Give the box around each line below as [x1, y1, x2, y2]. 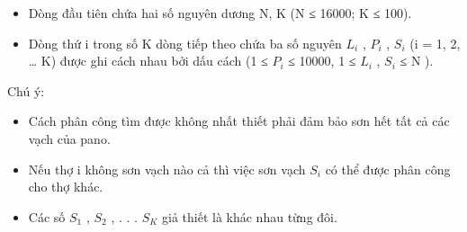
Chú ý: [7, 81, 45, 100]
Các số [28, 207, 66, 226]
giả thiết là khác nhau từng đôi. [162, 207, 337, 226]
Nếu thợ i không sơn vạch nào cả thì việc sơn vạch [28, 159, 306, 178]
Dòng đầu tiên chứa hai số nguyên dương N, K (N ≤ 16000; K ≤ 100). [28, 4, 412, 22]
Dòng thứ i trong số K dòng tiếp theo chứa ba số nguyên [28, 33, 342, 52]
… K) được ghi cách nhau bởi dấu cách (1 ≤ [28, 51, 268, 70]
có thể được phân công [325, 159, 451, 178]
